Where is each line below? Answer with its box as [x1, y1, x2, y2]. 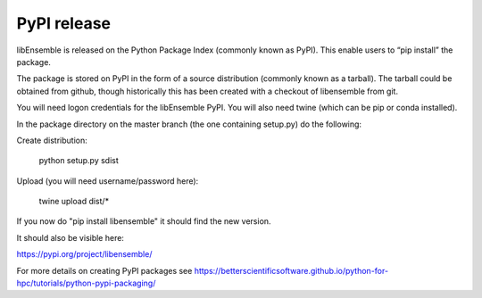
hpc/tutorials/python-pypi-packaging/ [16, 277, 156, 289]
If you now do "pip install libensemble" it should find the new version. [16, 216, 271, 227]
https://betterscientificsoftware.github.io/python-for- [194, 265, 388, 276]
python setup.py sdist [38, 155, 120, 166]
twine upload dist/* [38, 196, 110, 207]
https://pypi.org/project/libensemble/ [16, 249, 153, 260]
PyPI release [16, 13, 112, 33]
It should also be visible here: [16, 232, 125, 243]
